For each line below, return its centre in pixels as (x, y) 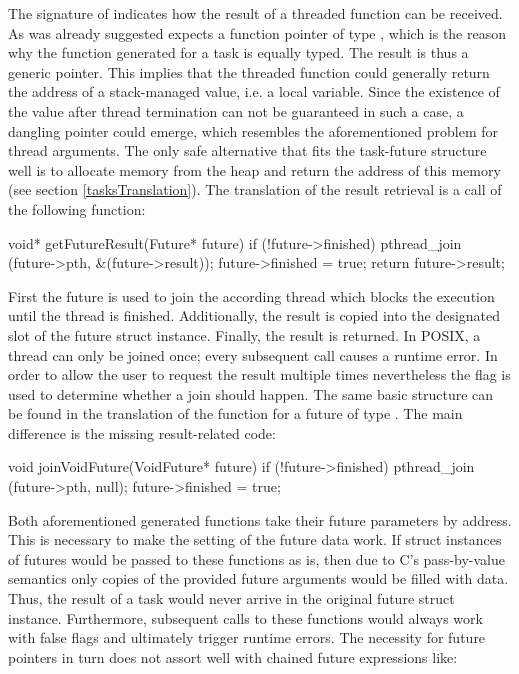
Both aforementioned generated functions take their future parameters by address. (260, 519)
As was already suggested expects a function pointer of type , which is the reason (257, 32)
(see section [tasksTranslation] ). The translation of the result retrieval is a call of (255, 189)
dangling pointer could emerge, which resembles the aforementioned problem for (253, 130)
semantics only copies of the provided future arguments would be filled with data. (258, 578)
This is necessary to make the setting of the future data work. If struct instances (255, 539)
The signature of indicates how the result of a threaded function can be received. (255, 13)
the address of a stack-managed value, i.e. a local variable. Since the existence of (254, 91)
